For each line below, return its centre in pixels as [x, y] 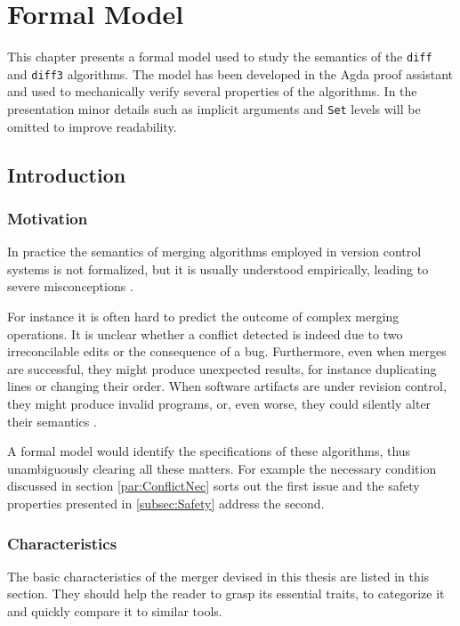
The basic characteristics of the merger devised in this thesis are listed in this [218, 576]
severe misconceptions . [70, 286]
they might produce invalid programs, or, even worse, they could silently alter [219, 404]
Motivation [48, 218]
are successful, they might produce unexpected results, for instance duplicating [222, 368]
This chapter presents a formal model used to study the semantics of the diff [220, 57]
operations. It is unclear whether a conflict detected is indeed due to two [205, 333]
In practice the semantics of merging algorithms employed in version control [214, 252]
